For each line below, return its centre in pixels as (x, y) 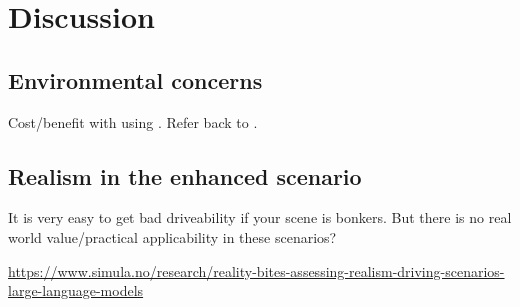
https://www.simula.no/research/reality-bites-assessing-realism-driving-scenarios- (256, 270)
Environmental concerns (135, 79)
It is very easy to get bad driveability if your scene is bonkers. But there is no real (260, 217)
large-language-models (76, 290)
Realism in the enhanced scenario (185, 175)
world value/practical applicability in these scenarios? (172, 236)
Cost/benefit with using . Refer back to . (133, 121)
